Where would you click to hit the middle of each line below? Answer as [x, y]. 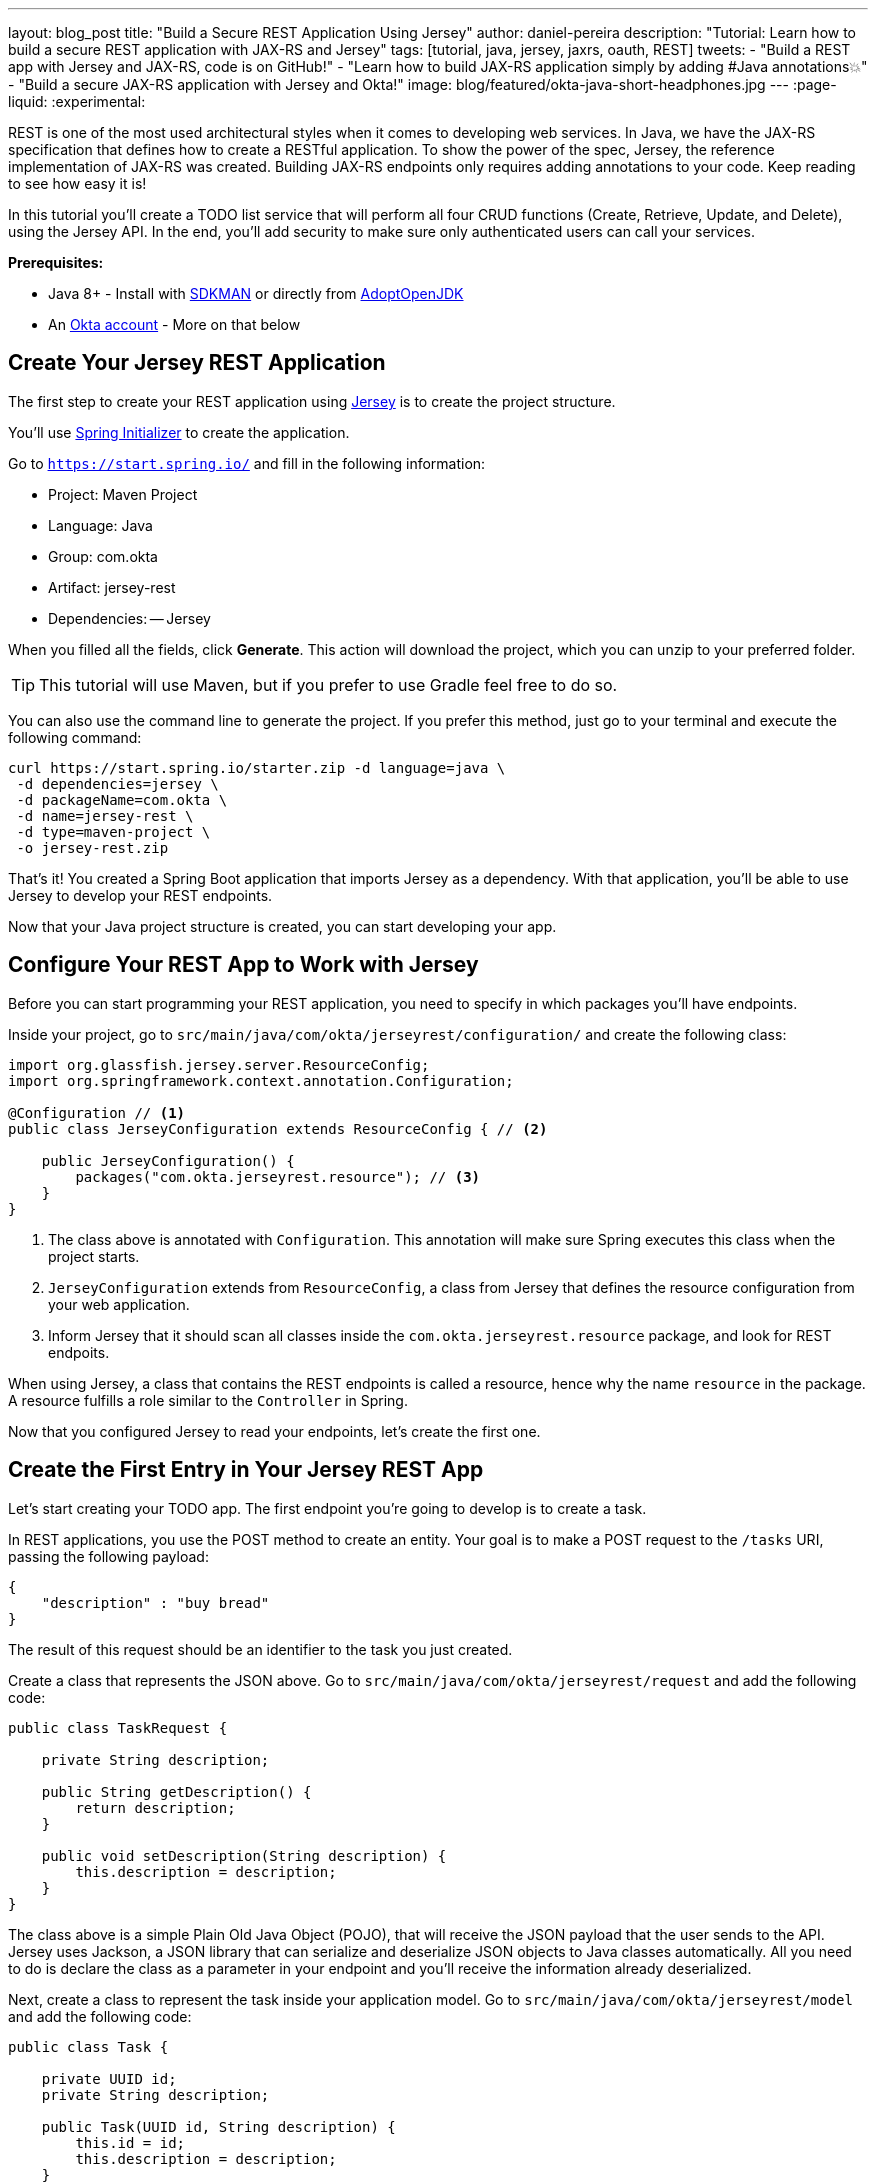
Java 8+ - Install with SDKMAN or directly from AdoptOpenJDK [256, 293]
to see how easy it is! [77, 183]
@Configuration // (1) [97, 1112]
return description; [155, 1807]
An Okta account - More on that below [174, 324]
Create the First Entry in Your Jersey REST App [246, 1470]
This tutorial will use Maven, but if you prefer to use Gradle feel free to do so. [328, 684]
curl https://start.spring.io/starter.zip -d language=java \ [257, 767]
